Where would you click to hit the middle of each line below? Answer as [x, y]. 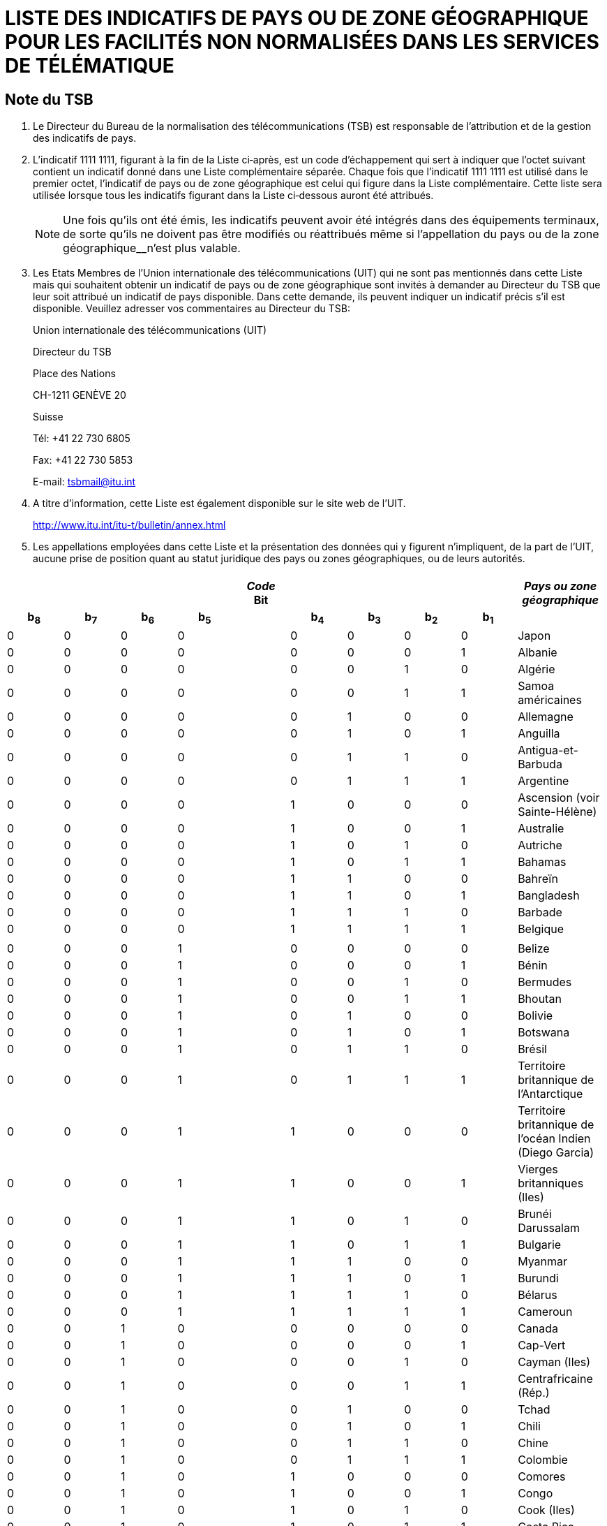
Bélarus [538, 1294]
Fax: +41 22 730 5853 [83, 460]
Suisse [48, 417]
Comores [542, 1476]
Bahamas [542, 861]
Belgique [541, 929]
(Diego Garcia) [556, 1152]
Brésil [532, 1049]
